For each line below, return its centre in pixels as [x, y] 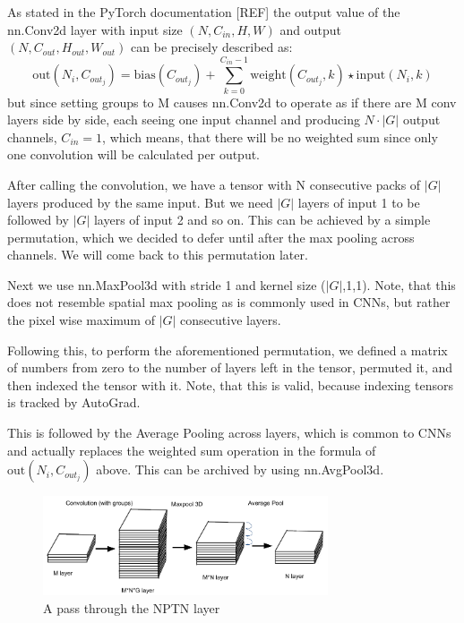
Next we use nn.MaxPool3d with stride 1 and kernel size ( [167, 284]
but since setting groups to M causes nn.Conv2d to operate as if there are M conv [232, 102]
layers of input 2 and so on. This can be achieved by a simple [262, 220]
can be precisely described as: [212, 47]
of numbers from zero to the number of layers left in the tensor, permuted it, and [230, 367]
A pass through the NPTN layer [132, 608]
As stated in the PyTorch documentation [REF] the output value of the [204, 12]
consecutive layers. [231, 320]
